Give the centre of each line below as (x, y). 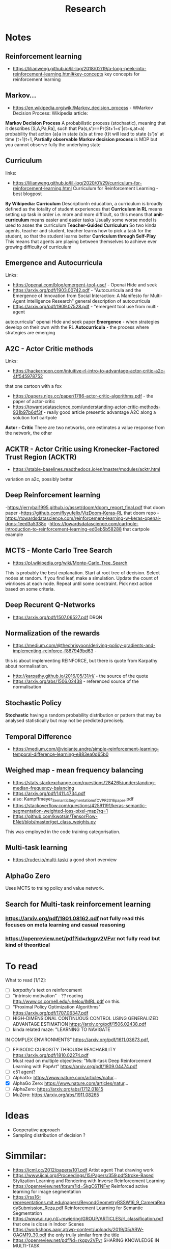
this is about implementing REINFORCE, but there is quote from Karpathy (81, 661)
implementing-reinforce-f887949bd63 (53, 651)
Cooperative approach (36, 1130)
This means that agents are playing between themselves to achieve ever (81, 241)
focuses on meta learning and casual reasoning (65, 925)
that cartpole (136, 529)
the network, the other (29, 433)
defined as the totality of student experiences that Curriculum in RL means (84, 209)
